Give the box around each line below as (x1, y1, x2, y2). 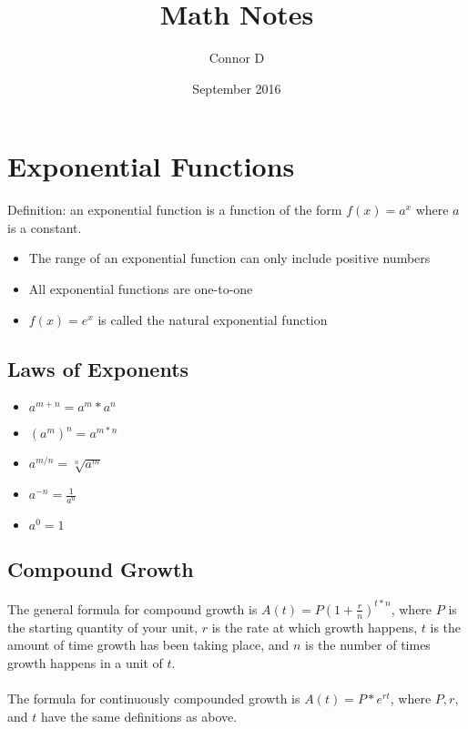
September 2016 (192, 78, 281, 97)
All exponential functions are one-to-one (28, 279, 253, 299)
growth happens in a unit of (7, 653, 163, 672)
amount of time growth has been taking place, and (7, 635, 290, 654)
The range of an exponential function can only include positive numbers (28, 248, 431, 268)
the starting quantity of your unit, (7, 617, 198, 636)
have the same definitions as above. (40, 706, 238, 725)
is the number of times (305, 635, 431, 654)
